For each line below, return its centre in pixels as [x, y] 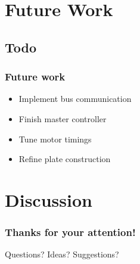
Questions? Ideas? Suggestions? [62, 254]
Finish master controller [63, 118]
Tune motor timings [55, 139]
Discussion [49, 199]
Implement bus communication [75, 99]
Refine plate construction [65, 159]
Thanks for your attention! [70, 232]
